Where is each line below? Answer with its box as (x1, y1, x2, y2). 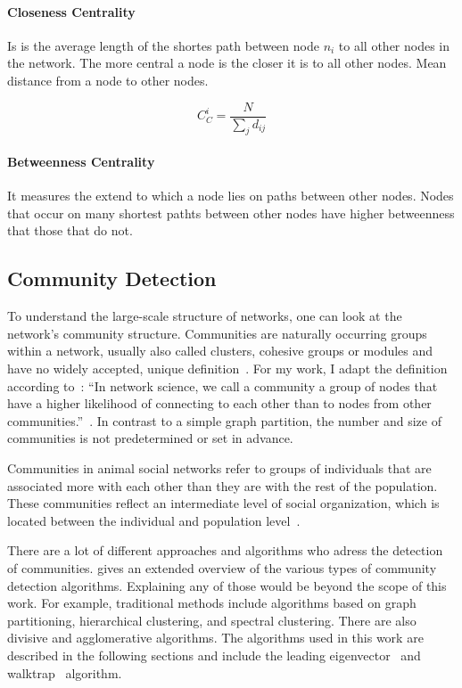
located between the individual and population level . (7, 511, 301, 529)
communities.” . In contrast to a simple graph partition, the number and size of (7, 411, 441, 430)
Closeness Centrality (7, 2, 136, 20)
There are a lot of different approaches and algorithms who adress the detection (7, 541, 443, 560)
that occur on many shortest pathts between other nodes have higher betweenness (7, 203, 455, 222)
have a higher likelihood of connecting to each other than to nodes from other (7, 394, 432, 413)
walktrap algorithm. (7, 663, 122, 682)
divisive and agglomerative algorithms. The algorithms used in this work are (7, 628, 424, 647)
